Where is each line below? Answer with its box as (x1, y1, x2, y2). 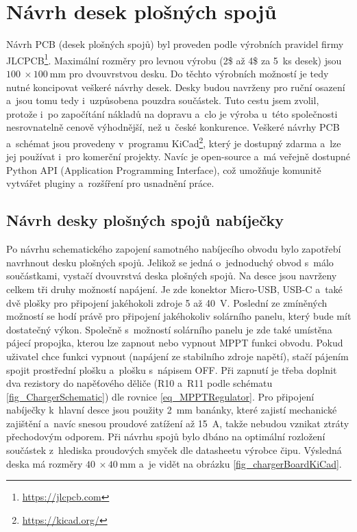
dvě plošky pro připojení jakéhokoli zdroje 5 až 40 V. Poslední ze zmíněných (6, 295, 328, 309)
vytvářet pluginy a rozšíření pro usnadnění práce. (6, 176, 214, 190)
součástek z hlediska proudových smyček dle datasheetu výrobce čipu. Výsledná (6, 443, 342, 457)
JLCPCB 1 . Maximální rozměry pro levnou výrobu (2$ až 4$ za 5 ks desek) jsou (6, 51, 342, 67)
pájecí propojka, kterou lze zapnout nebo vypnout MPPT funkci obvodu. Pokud (6, 335, 343, 350)
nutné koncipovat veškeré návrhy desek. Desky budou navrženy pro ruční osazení (6, 79, 345, 94)
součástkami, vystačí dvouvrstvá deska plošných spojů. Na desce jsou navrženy (6, 268, 337, 283)
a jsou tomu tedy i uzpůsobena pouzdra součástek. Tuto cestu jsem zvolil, (6, 93, 319, 107)
